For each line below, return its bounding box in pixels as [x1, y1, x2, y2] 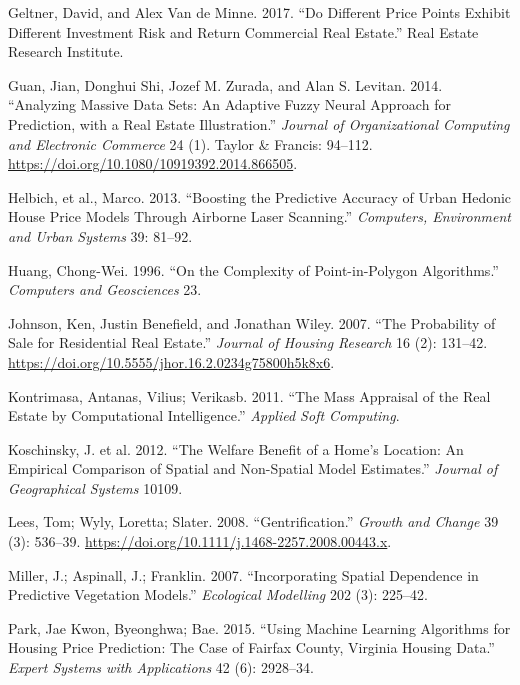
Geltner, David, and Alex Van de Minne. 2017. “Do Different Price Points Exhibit [8, 2, 511, 22]
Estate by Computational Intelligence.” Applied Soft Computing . [8, 405, 400, 426]
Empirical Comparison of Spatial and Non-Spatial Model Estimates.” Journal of [8, 458, 498, 479]
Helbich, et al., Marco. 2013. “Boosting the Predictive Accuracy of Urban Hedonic [8, 186, 512, 207]
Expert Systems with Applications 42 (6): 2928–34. [8, 657, 314, 678]
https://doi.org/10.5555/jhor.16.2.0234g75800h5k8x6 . [8, 351, 335, 372]
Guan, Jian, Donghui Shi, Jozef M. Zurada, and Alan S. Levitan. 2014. [8, 74, 443, 95]
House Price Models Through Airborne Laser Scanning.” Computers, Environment [8, 206, 511, 227]
